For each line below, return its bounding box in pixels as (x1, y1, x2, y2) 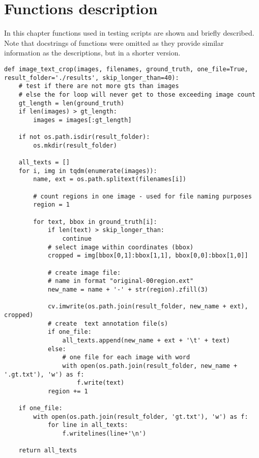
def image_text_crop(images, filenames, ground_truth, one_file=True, (4, 65, 248, 73)
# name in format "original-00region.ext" (47, 277, 194, 285)
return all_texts (18, 447, 77, 454)
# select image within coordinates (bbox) (47, 243, 194, 251)
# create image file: (47, 269, 121, 276)
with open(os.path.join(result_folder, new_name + (62, 362, 238, 369)
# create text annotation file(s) (47, 320, 168, 327)
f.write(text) (77, 379, 125, 387)
